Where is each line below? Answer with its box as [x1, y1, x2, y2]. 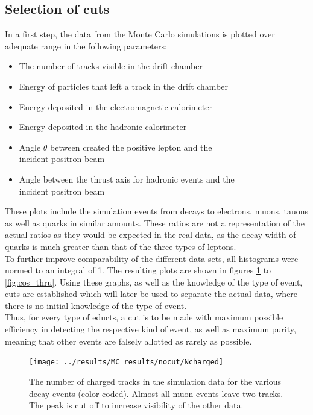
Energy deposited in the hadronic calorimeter [19, 120, 187, 133]
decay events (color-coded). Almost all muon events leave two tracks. [29, 387, 283, 399]
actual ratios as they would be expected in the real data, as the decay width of [5, 228, 296, 241]
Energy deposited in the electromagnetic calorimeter [19, 100, 212, 113]
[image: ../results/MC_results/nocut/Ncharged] [29, 358, 224, 367]
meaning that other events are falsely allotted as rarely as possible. [5, 334, 252, 347]
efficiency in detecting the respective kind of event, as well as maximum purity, [5, 323, 296, 335]
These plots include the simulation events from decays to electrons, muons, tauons [5, 205, 309, 217]
